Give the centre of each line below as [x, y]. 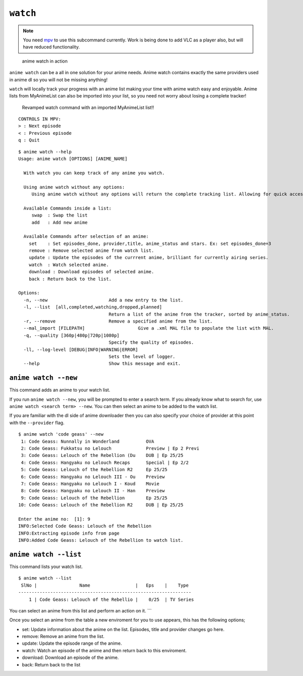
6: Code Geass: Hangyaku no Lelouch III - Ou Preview [93, 477]
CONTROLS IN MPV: [40, 119]
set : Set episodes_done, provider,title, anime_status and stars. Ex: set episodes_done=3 [150, 243]
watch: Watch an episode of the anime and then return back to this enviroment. [104, 650]
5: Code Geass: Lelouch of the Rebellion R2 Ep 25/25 [94, 470]
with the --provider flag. [37, 423]
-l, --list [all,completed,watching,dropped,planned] [93, 307]
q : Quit [29, 140]
